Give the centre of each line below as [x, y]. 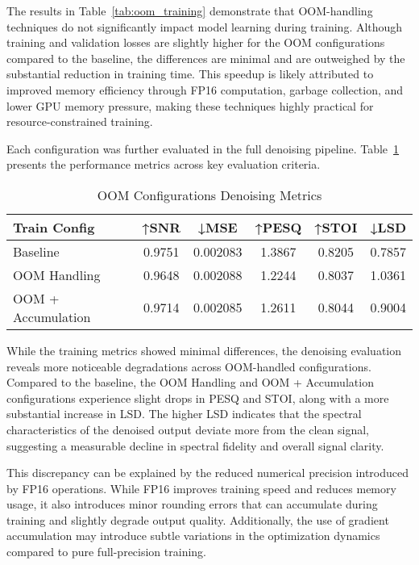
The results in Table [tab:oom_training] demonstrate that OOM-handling [190, 10]
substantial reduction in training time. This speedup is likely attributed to [190, 74]
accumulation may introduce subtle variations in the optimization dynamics [193, 536]
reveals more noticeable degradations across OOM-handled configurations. [189, 366]
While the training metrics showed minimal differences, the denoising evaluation [204, 350]
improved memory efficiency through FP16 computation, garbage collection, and [205, 89]
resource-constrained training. [80, 121]
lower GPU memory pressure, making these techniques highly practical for [190, 105]
